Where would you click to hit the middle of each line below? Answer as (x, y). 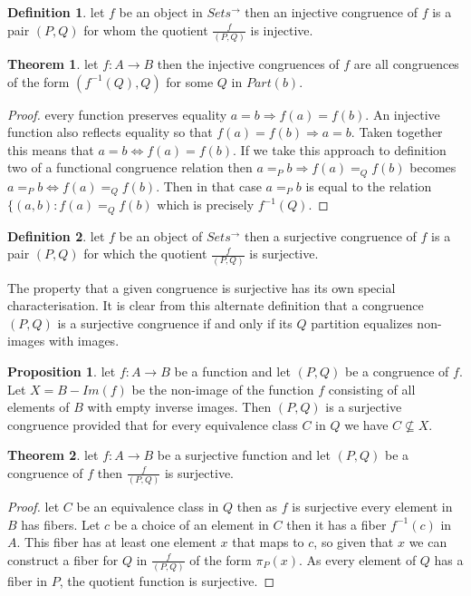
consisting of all (372, 389)
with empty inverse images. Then (179, 407)
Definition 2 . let (56, 235)
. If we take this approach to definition (340, 149)
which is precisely (206, 205)
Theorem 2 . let (53, 455)
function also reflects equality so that (110, 132)
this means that (51, 149)
